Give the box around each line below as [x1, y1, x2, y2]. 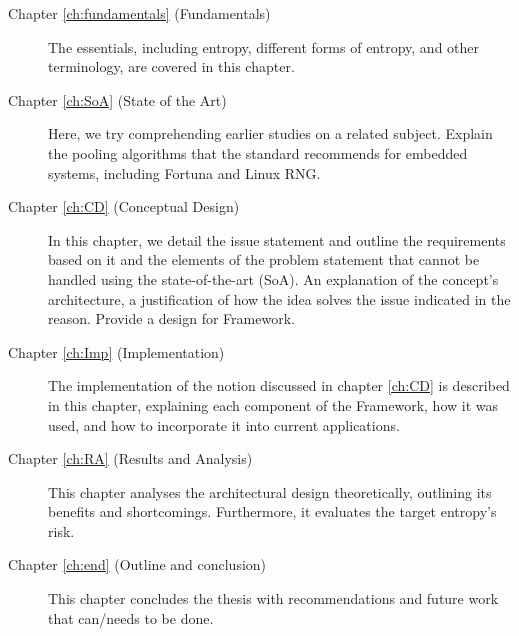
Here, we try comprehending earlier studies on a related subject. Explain [48, 123, 493, 144]
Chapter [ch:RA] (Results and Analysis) [8, 448, 253, 469]
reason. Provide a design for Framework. [48, 308, 295, 329]
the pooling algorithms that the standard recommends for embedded [48, 142, 468, 163]
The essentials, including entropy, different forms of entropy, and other [48, 36, 480, 57]
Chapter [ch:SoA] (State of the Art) [8, 89, 227, 110]
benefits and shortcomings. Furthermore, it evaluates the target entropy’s [48, 501, 497, 522]
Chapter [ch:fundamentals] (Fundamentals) [8, 3, 271, 23]
